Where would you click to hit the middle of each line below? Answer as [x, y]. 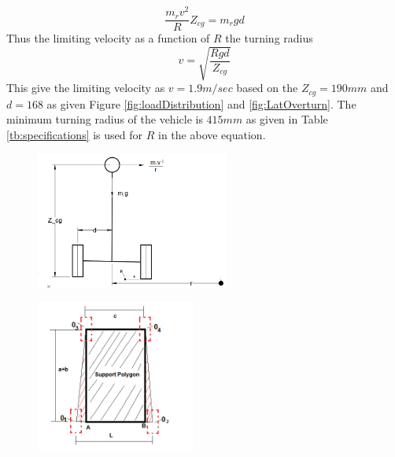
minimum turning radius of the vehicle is [105, 119]
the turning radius [269, 38]
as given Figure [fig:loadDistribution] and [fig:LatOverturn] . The [201, 103]
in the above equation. [212, 134]
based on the [267, 88]
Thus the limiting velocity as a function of [108, 38]
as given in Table [287, 119]
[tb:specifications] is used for [75, 134]
